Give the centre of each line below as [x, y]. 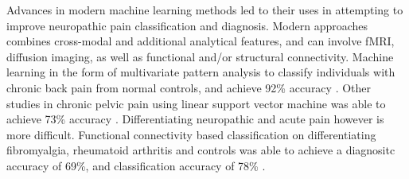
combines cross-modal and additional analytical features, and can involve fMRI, [201, 41]
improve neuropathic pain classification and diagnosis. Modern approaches [187, 25]
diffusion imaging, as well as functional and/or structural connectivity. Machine [200, 56]
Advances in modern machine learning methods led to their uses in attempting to [205, 10]
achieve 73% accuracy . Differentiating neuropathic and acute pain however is [195, 119]
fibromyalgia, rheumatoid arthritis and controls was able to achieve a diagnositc [201, 150]
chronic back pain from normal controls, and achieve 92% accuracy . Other [189, 87]
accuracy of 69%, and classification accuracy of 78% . [136, 165]
